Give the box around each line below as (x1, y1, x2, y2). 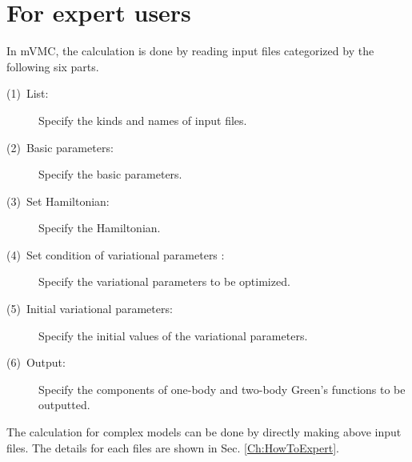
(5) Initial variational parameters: (6, 300, 173, 317)
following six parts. (6, 58, 99, 74)
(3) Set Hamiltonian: (6, 192, 110, 209)
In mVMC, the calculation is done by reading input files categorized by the (6, 42, 374, 59)
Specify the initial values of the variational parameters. (38, 327, 308, 343)
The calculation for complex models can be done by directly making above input (6, 424, 402, 440)
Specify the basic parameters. (38, 166, 182, 183)
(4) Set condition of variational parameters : (6, 246, 225, 263)
